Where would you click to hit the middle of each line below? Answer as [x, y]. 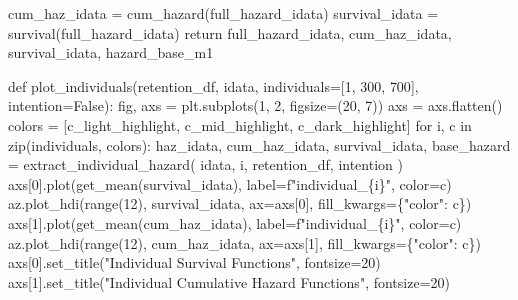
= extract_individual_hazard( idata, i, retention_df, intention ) [205, 164]
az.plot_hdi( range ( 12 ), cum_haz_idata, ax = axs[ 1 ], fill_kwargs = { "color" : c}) [244, 242]
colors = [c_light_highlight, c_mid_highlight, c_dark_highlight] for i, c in [240, 124]
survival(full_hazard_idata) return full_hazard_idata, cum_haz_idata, [230, 32]
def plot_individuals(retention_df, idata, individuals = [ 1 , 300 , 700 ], [213, 85]
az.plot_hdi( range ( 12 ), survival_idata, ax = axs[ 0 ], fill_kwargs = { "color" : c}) [240, 203]
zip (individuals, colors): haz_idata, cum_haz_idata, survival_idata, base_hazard [259, 144]
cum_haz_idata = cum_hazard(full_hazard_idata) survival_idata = [223, 13]
